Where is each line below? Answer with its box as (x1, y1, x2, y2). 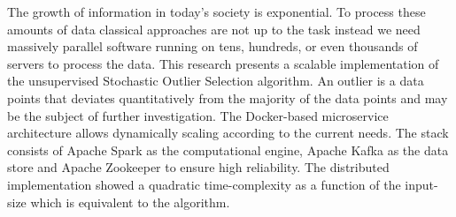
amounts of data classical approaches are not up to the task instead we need (7, 19, 421, 38)
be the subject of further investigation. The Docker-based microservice (7, 106, 389, 124)
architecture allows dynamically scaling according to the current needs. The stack (7, 123, 449, 142)
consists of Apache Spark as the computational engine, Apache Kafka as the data (7, 140, 449, 159)
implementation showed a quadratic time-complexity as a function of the (7, 175, 401, 193)
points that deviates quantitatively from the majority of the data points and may (7, 88, 448, 107)
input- (405, 175, 438, 193)
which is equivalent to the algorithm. (30, 192, 230, 211)
